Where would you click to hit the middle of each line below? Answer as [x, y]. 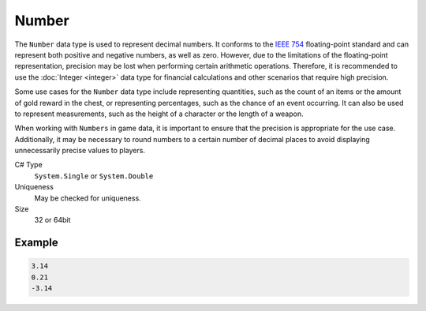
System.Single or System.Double [94, 176]
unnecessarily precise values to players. [80, 151]
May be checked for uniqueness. [88, 198]
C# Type [28, 165]
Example [36, 243]
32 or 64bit [52, 220]
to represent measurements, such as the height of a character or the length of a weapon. [159, 114]
